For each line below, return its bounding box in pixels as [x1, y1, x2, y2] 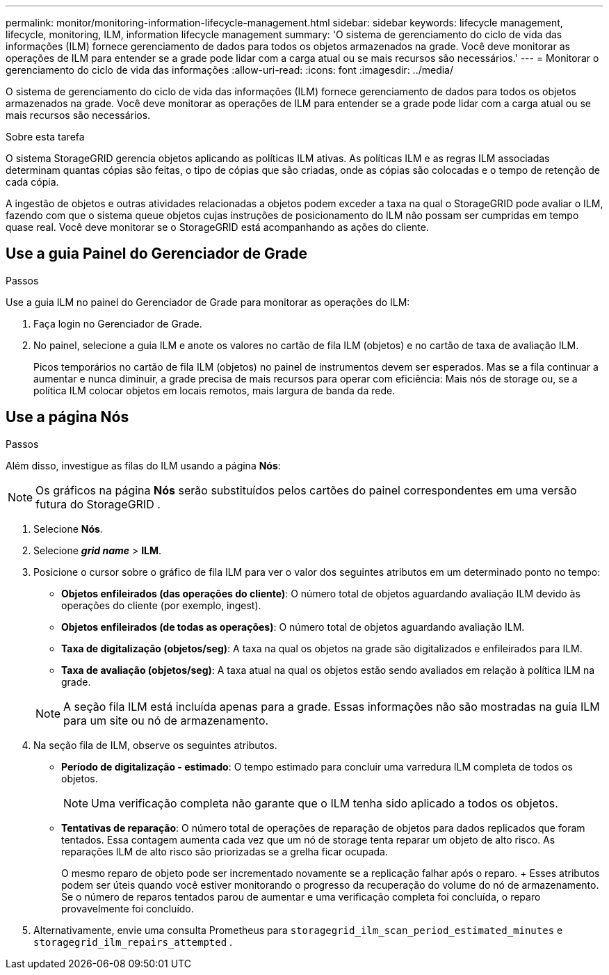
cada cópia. [6, 176, 59, 188]
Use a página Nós [6, 408, 129, 426]
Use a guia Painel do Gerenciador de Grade [6, 245, 307, 263]
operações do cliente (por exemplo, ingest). [61, 599, 261, 611]
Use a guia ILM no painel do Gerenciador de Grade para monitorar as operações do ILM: [6, 296, 410, 308]
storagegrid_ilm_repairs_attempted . [33, 935, 233, 948]
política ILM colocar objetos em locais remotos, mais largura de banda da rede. [33, 384, 396, 396]
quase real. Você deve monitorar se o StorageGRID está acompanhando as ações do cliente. [6, 221, 429, 233]
